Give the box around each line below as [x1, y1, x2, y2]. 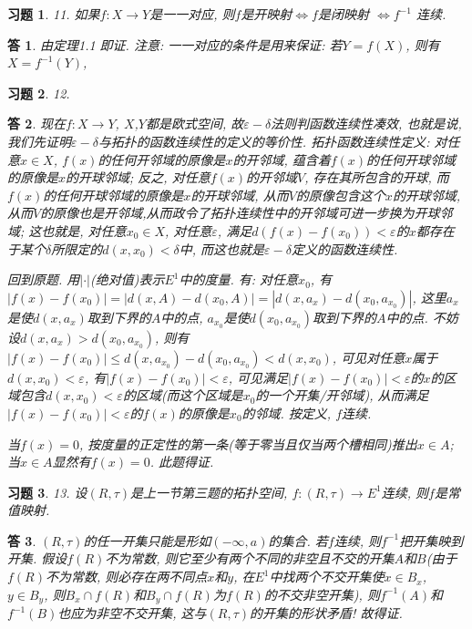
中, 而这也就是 [179, 239, 265, 258]
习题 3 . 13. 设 [7, 482, 87, 501]
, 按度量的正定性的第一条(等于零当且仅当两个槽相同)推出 [79, 434, 417, 453]
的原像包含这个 [295, 185, 385, 204]
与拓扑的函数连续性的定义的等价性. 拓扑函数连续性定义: [97, 131, 430, 150]
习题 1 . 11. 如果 [7, 5, 100, 23]
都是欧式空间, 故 [145, 114, 244, 133]
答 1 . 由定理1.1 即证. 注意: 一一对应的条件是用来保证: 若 [7, 35, 343, 54]
